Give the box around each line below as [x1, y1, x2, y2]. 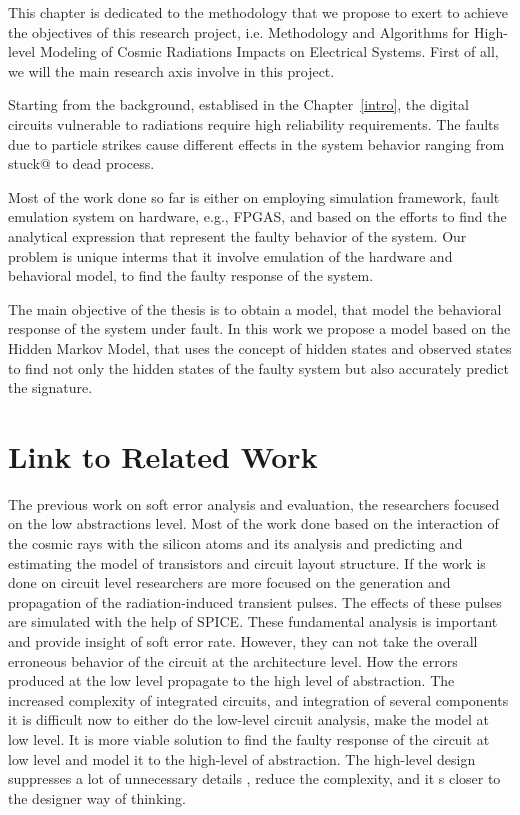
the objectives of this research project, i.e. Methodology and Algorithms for [8, 21, 470, 42]
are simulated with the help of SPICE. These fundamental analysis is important [8, 611, 498, 632]
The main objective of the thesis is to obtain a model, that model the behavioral [8, 298, 502, 319]
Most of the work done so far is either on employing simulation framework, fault [8, 186, 500, 207]
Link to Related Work [8, 435, 318, 476]
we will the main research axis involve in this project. [8, 60, 335, 81]
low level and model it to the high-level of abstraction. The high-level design [8, 748, 476, 769]
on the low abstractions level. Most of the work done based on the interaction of [8, 513, 499, 534]
